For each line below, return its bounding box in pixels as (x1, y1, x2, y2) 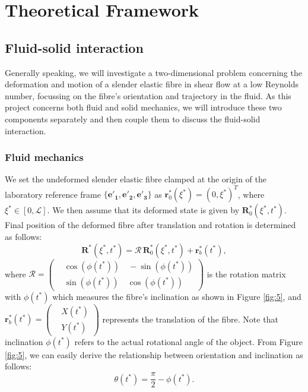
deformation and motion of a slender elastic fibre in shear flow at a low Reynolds (5, 78, 299, 90)
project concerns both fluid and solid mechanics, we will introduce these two (5, 101, 282, 113)
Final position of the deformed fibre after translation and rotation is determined (5, 219, 296, 231)
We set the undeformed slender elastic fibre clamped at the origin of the (5, 173, 266, 185)
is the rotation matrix (207, 267, 286, 280)
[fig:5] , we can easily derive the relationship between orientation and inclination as (5, 348, 303, 361)
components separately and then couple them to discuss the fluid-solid (5, 112, 261, 125)
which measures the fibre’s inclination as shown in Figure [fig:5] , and (52, 290, 301, 302)
